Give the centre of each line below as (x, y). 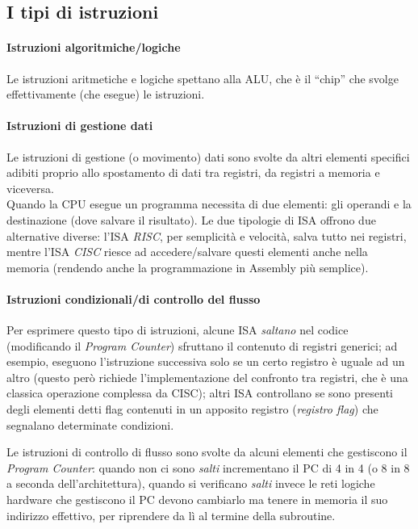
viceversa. (30, 188)
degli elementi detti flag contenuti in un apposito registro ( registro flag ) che (192, 409)
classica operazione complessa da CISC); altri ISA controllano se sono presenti (200, 393)
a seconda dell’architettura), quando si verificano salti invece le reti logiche (191, 483)
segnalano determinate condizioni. (90, 424)
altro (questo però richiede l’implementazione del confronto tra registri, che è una (207, 377)
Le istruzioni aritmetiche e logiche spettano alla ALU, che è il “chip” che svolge (203, 78)
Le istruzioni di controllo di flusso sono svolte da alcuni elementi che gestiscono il (207, 452)
